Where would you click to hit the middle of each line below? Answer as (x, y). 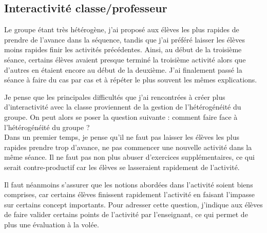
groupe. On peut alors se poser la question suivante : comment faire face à (121, 116)
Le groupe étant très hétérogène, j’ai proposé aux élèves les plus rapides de (122, 29)
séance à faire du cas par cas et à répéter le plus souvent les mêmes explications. (131, 80)
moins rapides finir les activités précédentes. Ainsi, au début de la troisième (123, 49)
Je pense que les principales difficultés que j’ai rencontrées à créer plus (115, 97)
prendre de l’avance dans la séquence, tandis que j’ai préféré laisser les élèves (125, 39)
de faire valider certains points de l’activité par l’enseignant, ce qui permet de (126, 214)
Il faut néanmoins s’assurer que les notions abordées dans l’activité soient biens (129, 184)
